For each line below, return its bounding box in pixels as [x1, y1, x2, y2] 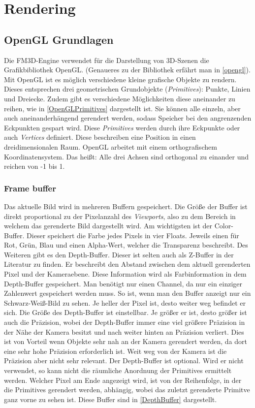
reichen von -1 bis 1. [4, 161, 65, 171]
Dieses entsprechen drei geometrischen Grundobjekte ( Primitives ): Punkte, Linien [4, 84, 251, 94]
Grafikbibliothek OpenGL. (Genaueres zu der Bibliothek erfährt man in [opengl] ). [4, 64, 251, 75]
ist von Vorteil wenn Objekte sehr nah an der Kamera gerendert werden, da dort [4, 336, 247, 346]
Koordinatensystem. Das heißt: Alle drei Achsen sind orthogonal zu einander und [4, 151, 249, 161]
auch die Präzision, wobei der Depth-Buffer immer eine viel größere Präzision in [4, 317, 245, 327]
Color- [214, 220, 233, 231]
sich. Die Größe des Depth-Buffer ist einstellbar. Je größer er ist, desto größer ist [4, 307, 247, 317]
